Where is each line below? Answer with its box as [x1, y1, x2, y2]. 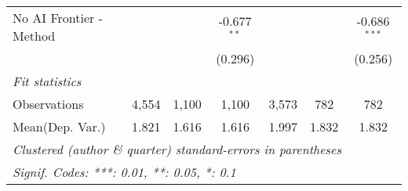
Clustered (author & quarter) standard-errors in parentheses [13, 140, 341, 158]
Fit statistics [13, 72, 82, 90]
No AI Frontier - [13, 9, 103, 27]
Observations [13, 95, 84, 113]
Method [13, 27, 56, 45]
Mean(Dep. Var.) [13, 117, 106, 135]
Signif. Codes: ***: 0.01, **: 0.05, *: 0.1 [13, 163, 236, 181]
